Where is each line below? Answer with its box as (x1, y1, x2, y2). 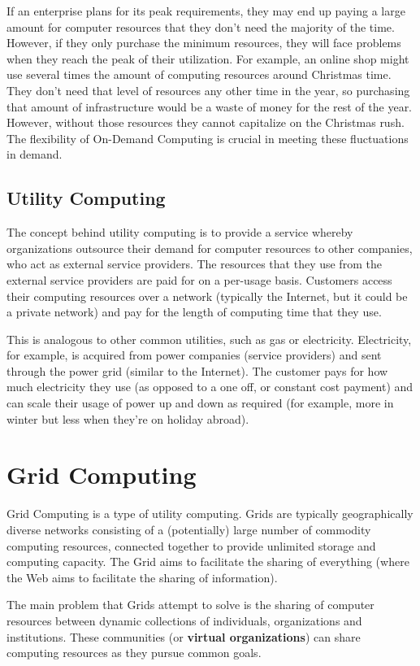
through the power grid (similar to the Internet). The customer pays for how (6, 362, 388, 379)
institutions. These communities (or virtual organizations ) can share (6, 628, 361, 645)
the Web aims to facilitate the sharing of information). (6, 568, 278, 585)
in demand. (6, 146, 63, 163)
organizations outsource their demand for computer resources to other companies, (6, 239, 413, 256)
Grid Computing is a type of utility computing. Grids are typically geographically (6, 505, 414, 522)
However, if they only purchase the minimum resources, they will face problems (6, 34, 401, 51)
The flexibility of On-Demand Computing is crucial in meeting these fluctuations (6, 129, 409, 146)
